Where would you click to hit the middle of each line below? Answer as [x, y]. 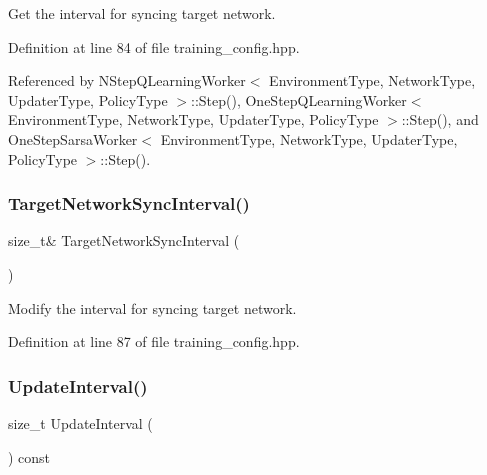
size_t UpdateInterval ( [80, 422]
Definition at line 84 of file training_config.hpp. [154, 46]
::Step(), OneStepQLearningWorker [299, 99]
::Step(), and [440, 119]
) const [29, 456]
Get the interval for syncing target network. [142, 13]
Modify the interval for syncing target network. [152, 307]
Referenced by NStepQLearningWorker [127, 80]
